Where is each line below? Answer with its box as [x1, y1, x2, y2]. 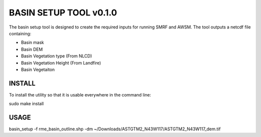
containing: [9, 30, 31, 36]
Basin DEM [21, 46, 43, 52]
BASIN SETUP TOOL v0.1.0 [9, 7, 117, 18]
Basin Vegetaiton [21, 67, 55, 72]
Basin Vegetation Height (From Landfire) [21, 60, 101, 66]
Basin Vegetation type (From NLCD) [21, 53, 92, 59]
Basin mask [21, 40, 44, 45]
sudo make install [9, 101, 44, 107]
